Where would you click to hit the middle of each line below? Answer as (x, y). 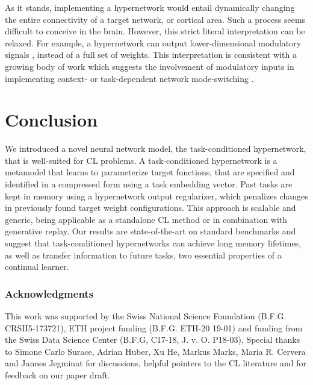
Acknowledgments (49, 293)
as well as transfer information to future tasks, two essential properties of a (143, 255)
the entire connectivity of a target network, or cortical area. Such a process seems (155, 19)
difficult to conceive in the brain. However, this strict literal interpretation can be (155, 31)
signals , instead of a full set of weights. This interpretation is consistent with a (151, 55)
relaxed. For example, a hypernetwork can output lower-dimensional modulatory (153, 42)
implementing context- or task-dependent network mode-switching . (129, 78)
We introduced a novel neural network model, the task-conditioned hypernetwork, (156, 149)
